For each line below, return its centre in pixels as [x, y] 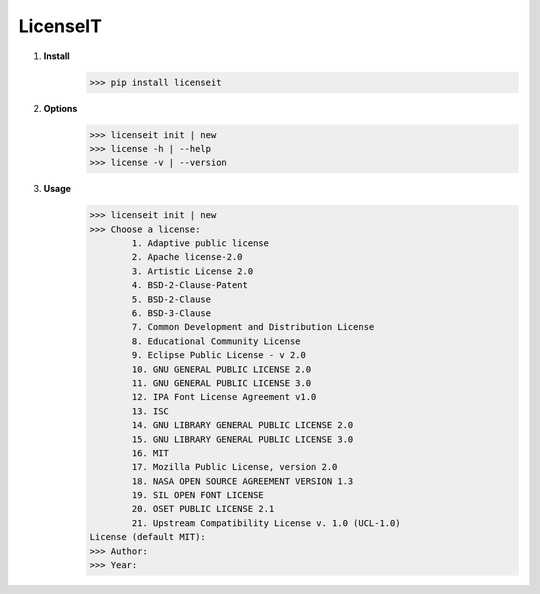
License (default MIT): [148, 537]
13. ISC [150, 411]
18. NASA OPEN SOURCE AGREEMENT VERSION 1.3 [242, 481]
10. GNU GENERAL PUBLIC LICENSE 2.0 [221, 369]
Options [60, 108]
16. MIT [150, 453]
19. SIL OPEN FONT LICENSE [197, 495]
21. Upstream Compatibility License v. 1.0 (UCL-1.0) [266, 523]
